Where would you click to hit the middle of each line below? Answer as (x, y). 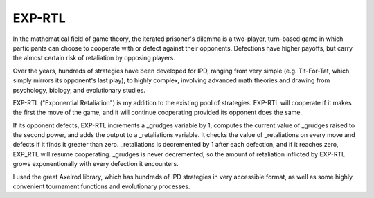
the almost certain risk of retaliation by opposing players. (94, 58)
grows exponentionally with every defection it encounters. (96, 164)
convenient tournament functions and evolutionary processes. (101, 186)
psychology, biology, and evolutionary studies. (79, 90)
